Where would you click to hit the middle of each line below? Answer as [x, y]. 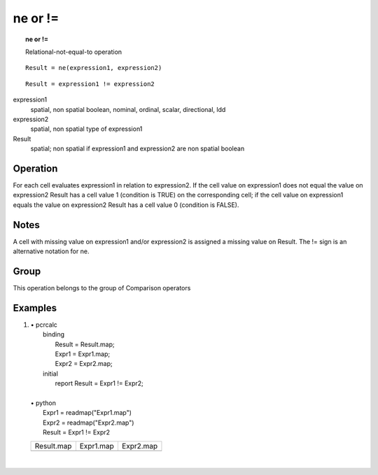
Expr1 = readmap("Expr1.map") [87, 413]
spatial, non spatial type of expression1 [86, 129]
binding [54, 334]
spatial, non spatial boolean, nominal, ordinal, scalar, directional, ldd [128, 109]
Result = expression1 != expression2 [90, 84]
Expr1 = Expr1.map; [83, 354]
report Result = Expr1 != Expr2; [99, 383]
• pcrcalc [44, 325]
